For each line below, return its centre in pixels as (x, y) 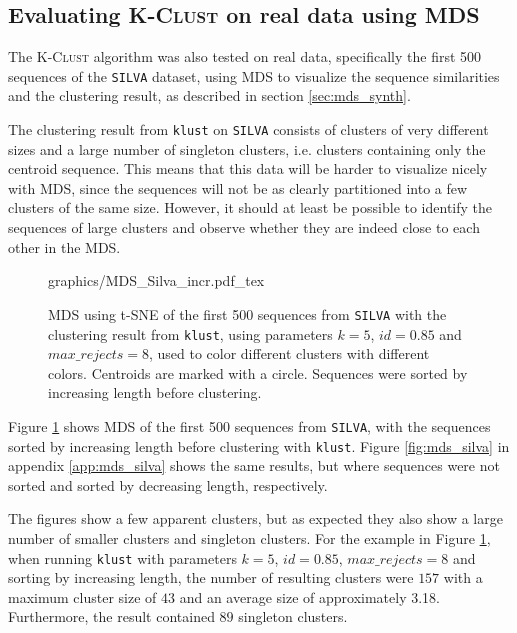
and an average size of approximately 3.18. (309, 596)
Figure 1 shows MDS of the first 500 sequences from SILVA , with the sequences (249, 425)
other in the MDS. (64, 246)
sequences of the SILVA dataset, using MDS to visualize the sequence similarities (254, 75)
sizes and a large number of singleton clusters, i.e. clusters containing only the (247, 148)
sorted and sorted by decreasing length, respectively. (168, 484)
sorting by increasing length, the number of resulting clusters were (211, 577)
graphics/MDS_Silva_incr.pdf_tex (156, 280)
